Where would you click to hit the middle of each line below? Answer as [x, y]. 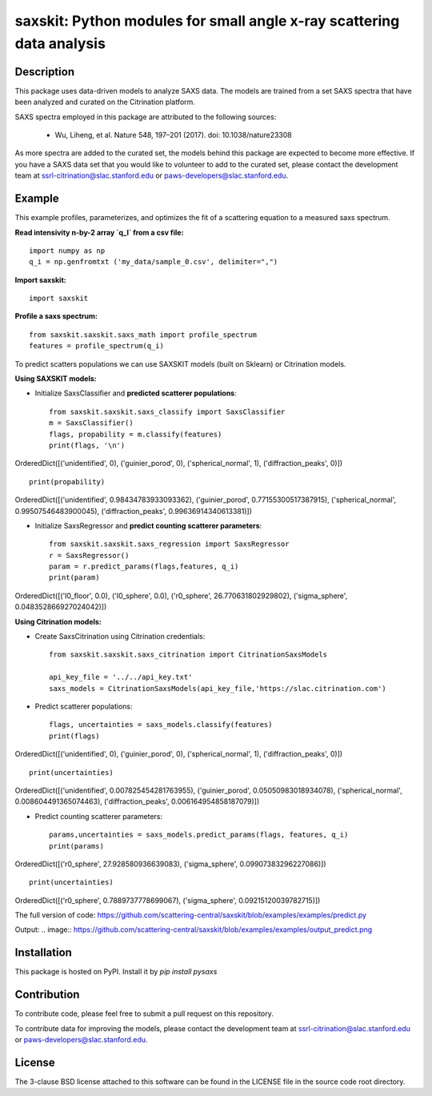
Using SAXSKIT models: [56, 379]
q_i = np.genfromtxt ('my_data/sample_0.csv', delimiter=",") [154, 262]
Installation [43, 953]
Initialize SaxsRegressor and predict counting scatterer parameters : [148, 525]
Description [45, 72]
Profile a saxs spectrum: [56, 316]
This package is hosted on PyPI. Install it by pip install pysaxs [116, 972]
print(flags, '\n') [87, 445]
